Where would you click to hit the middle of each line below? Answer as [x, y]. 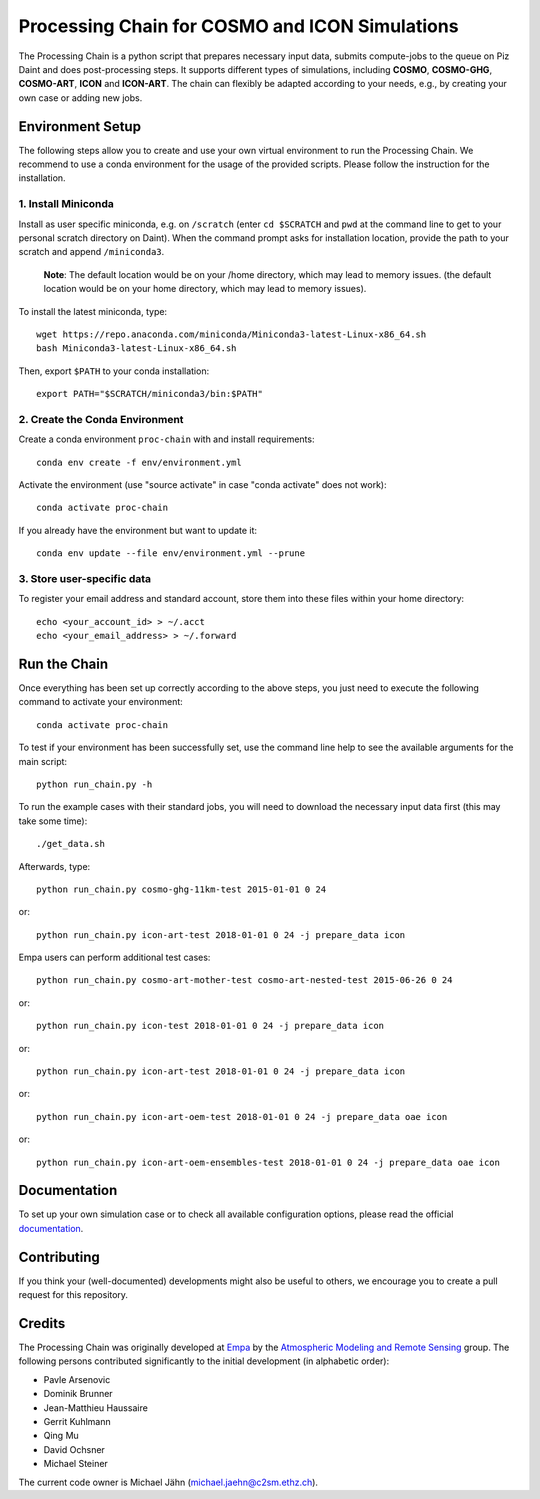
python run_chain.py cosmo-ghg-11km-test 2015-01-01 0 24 [181, 889]
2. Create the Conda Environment [101, 419]
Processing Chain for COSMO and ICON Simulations [238, 26]
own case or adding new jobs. [80, 97]
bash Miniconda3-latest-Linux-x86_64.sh [136, 348]
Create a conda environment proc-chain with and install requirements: [166, 439]
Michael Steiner [76, 1464]
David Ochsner [74, 1449]
